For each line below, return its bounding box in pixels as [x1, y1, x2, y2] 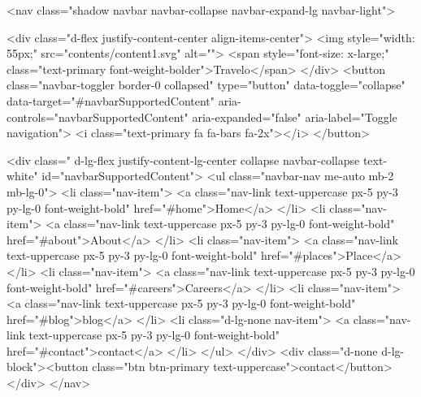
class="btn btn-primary [92, 358, 210, 375]
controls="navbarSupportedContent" [7, 108, 189, 125]
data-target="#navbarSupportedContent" [7, 92, 215, 109]
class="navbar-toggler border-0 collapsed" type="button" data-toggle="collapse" [7, 76, 406, 93]
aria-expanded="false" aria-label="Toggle [192, 108, 397, 125]
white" [7, 167, 38, 184]
